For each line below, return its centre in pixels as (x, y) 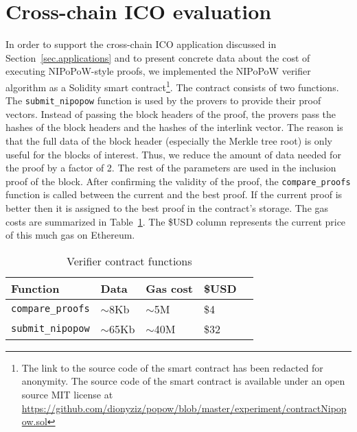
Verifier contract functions (129, 261)
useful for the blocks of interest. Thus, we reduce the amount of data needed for (173, 154)
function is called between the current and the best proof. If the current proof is (174, 194)
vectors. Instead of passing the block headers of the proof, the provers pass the (171, 113)
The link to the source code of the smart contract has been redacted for (172, 367)
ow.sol (34, 421)
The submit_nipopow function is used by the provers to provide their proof (163, 100)
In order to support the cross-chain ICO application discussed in (141, 44)
